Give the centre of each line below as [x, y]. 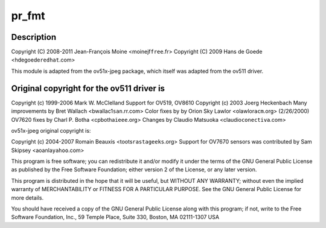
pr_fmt [28, 16]
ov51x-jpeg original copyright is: [51, 130]
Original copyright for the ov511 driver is [88, 88]
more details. [27, 198]
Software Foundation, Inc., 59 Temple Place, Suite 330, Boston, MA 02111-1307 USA [115, 217]
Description [34, 37]
